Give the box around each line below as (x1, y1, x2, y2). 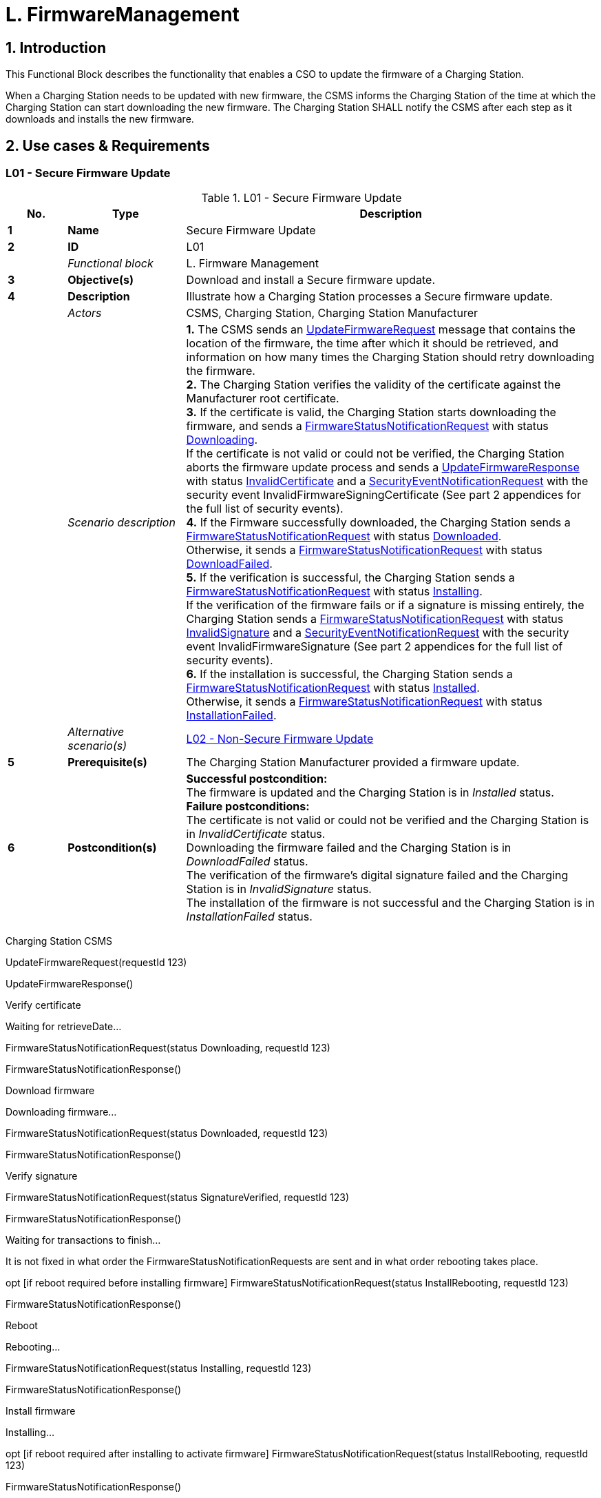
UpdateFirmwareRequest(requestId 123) (6, 956, 187, 969)
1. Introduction (6, 39, 106, 57)
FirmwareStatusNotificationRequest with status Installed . (186, 681, 480, 695)
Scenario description (67, 515, 176, 530)
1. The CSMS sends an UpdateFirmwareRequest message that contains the (186, 322, 576, 337)
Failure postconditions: (186, 799, 310, 814)
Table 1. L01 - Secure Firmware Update (201, 191, 402, 205)
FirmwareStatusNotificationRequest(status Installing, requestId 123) (6, 1362, 312, 1375)
